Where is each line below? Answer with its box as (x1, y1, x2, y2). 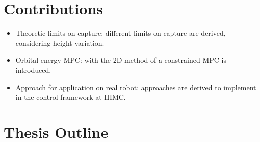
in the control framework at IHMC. (15, 92, 126, 102)
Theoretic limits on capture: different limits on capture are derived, (15, 27, 226, 38)
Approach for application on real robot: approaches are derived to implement (15, 81, 256, 92)
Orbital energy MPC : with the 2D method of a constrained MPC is (15, 54, 226, 65)
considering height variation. (15, 37, 105, 48)
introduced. (15, 64, 51, 75)
